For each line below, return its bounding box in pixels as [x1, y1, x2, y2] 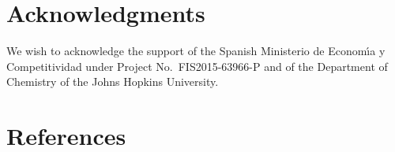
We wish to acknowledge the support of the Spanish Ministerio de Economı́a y [6, 43, 386, 59]
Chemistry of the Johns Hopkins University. [6, 73, 219, 90]
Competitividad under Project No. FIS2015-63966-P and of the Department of [6, 57, 388, 74]
